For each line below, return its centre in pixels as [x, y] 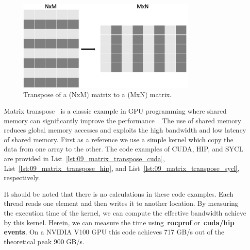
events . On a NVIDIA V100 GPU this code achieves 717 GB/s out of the [114, 232]
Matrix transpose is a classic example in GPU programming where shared [115, 111]
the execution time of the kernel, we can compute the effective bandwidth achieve [125, 213]
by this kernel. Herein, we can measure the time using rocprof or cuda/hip [119, 222]
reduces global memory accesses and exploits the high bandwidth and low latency [125, 130]
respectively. [22, 177]
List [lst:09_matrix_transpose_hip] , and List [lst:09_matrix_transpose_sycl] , [122, 168]
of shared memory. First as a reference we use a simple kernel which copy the [119, 139]
